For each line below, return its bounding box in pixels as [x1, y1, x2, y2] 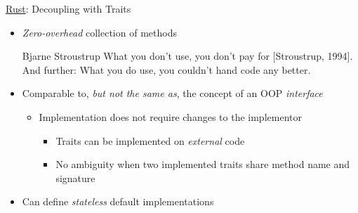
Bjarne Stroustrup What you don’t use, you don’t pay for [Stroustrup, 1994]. [22, 49, 353, 63]
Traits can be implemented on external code [55, 133, 245, 148]
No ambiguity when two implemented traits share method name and [55, 157, 350, 172]
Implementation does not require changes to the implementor [39, 109, 302, 124]
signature [55, 170, 95, 185]
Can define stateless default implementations [22, 194, 214, 209]
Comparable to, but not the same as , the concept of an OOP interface [22, 86, 323, 101]
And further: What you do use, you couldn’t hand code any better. [22, 62, 311, 77]
